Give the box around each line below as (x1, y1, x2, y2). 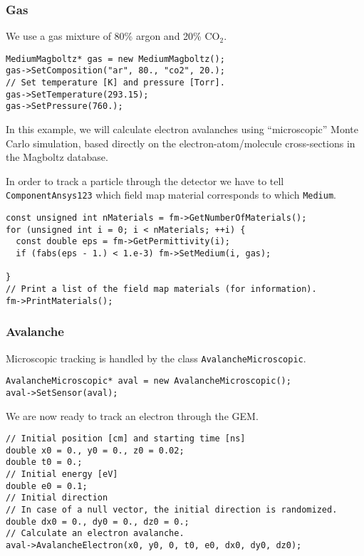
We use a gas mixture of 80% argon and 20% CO (6, 28, 220, 43)
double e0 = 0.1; (6, 481, 88, 491)
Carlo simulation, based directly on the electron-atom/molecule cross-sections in (6, 135, 355, 150)
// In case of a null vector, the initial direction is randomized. (6, 505, 338, 515)
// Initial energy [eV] (6, 469, 118, 480)
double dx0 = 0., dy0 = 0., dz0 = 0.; (6, 516, 189, 527)
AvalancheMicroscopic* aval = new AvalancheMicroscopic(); (6, 376, 291, 387)
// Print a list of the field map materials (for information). (6, 284, 317, 295)
